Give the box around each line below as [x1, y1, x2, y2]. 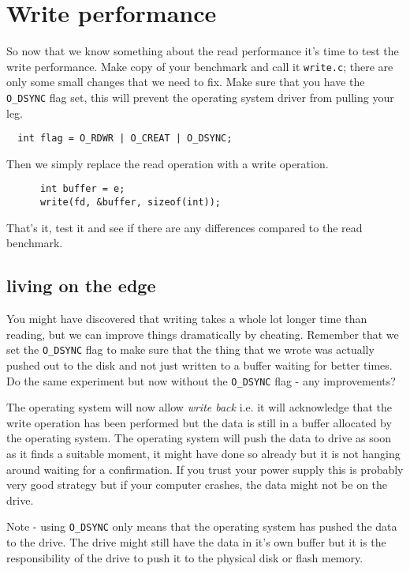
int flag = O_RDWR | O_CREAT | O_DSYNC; [17, 133, 233, 145]
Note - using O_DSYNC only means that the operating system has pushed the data [6, 518, 397, 535]
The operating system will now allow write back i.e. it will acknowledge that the [6, 399, 392, 415]
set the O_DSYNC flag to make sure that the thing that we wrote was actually [6, 341, 375, 358]
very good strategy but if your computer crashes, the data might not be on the [6, 476, 388, 493]
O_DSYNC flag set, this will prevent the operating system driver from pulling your [6, 88, 394, 105]
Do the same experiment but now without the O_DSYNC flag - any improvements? [6, 372, 396, 389]
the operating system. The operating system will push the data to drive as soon [6, 430, 391, 446]
